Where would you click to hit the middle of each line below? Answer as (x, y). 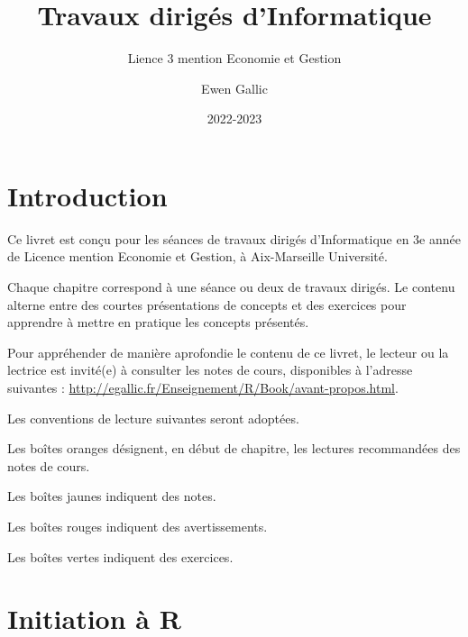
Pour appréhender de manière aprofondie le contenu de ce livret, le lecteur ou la (228, 352)
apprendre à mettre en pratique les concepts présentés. (158, 322)
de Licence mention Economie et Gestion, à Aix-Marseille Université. (197, 256)
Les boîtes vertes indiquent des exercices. (120, 556)
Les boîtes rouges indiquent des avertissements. (138, 526)
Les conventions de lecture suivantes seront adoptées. (153, 418)
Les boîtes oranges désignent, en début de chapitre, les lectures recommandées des (234, 448)
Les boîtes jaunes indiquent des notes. (112, 496)
